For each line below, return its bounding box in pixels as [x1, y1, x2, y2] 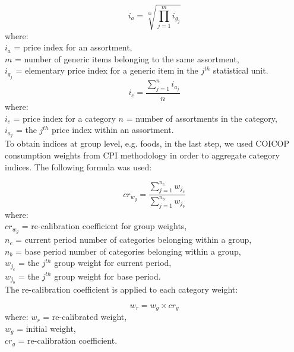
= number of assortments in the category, [126, 112, 277, 124]
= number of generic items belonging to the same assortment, [14, 52, 239, 65]
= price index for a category [13, 112, 116, 124]
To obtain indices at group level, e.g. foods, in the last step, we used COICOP [5, 137, 289, 150]
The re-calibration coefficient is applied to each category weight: [5, 283, 238, 296]
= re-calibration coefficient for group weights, [21, 220, 187, 232]
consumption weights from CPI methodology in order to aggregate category [5, 148, 280, 161]
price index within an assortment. [52, 123, 174, 136]
